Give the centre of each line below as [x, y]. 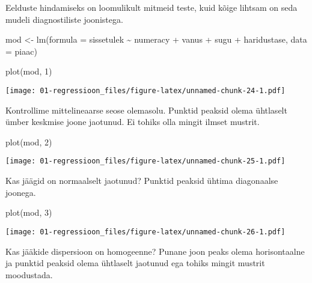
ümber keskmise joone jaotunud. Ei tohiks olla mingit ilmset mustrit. [133, 122]
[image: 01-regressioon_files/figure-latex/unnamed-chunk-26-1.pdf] [145, 232]
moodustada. [29, 274]
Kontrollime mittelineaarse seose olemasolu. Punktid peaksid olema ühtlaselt [146, 110]
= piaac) [21, 51]
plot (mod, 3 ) [29, 212]
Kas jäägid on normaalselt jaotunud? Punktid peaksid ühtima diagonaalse [142, 181]
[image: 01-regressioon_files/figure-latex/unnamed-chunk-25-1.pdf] [145, 161]
